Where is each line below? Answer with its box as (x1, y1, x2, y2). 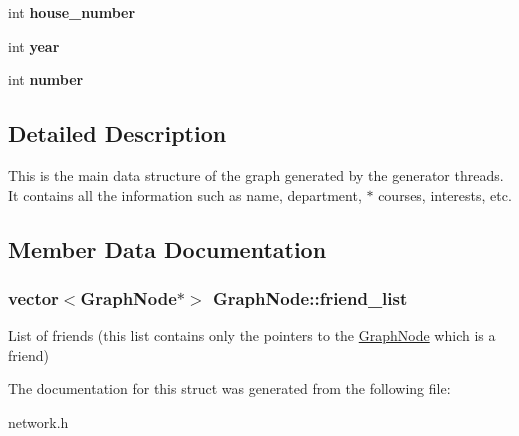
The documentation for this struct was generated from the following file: (8, 378, 451, 399)
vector (8, 285, 59, 310)
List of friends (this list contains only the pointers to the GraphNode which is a (8, 325, 496, 346)
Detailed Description (8, 118, 227, 149)
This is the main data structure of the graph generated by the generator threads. (8, 164, 504, 185)
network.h (8, 411, 69, 432)
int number (8, 69, 84, 90)
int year (8, 35, 60, 56)
